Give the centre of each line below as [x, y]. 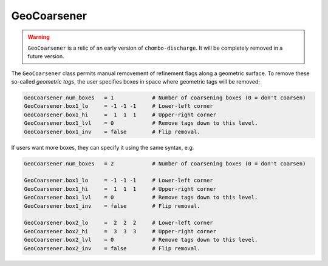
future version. [46, 56]
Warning [39, 37]
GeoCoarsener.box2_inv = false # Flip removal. [112, 248]
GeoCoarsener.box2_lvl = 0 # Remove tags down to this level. [141, 240]
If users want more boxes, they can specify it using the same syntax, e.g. [103, 147]
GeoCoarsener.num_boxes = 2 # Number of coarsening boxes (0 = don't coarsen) [165, 163]
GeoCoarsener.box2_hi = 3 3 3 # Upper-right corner [120, 231]
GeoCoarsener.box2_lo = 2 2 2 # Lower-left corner [118, 223]
